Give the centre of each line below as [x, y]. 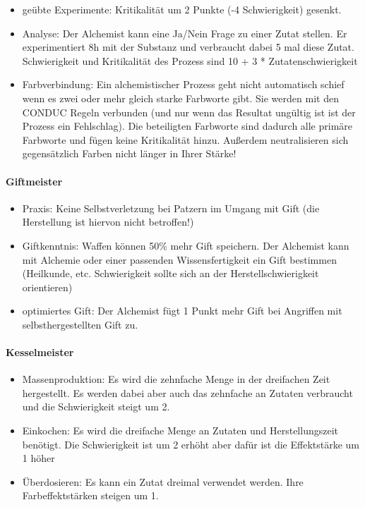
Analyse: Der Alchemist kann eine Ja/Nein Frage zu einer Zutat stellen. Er [185, 33]
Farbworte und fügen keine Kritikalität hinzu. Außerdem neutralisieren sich [185, 139]
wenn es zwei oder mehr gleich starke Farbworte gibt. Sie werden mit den [180, 98]
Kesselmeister [40, 352]
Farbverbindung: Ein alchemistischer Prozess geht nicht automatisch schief [183, 84]
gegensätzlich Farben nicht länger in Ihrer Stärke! [129, 153]
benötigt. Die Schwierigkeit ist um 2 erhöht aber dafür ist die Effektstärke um [191, 444]
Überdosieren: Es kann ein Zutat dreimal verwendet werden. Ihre [163, 481]
